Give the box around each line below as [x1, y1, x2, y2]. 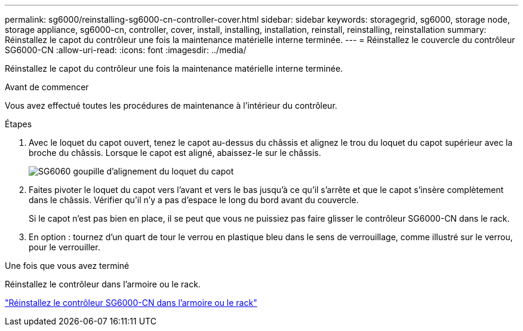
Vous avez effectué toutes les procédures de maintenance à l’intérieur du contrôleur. [5, 100, 337, 111]
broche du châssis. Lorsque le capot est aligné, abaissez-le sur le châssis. [29, 148, 321, 158]
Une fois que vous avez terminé [5, 260, 130, 271]
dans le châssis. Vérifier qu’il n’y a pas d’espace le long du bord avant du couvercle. [29, 195, 359, 205]
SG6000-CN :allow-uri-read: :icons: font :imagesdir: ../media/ [5, 45, 247, 55]
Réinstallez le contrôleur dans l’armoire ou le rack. [5, 279, 201, 289]
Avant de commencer [5, 82, 89, 92]
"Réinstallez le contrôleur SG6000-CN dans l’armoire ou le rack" [5, 298, 257, 308]
